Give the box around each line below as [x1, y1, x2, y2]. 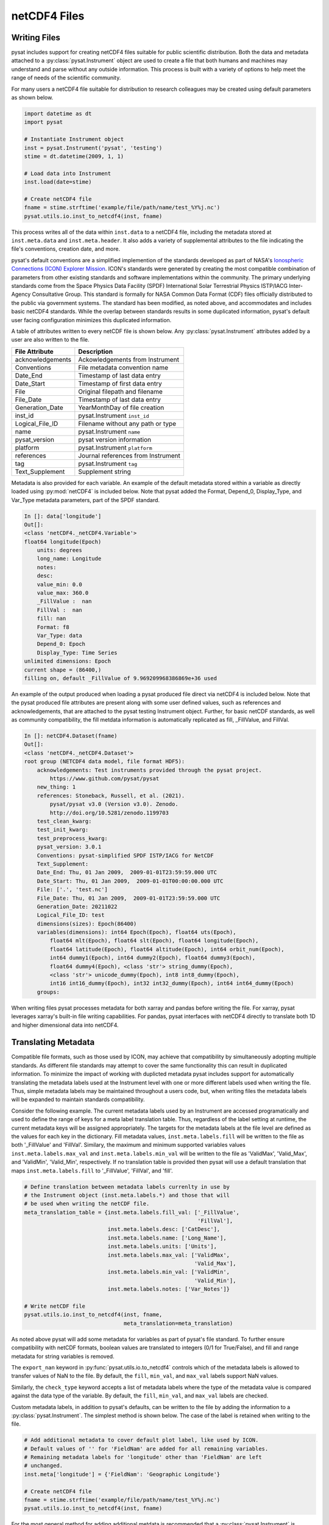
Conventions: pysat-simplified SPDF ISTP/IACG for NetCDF [37, 852, 214, 859]
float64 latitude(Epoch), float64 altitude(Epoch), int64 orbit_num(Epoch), [49, 945, 285, 953]
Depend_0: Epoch [37, 640, 85, 648]
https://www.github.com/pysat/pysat [49, 775, 160, 782]
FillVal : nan [37, 606, 82, 613]
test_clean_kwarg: [37, 817, 92, 825]
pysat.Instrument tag [78, 459, 138, 468]
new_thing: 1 [37, 784, 76, 791]
